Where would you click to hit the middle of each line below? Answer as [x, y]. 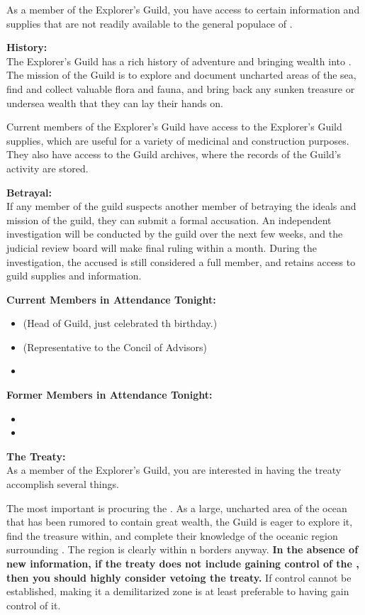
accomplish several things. [63, 484]
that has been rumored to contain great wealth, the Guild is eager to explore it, [180, 522]
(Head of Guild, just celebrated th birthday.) [120, 323]
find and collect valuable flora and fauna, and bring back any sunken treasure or [181, 88]
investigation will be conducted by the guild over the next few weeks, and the [175, 234]
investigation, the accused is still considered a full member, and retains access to [181, 261]
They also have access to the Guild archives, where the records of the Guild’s [174, 154]
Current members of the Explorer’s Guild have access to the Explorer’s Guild [174, 127]
